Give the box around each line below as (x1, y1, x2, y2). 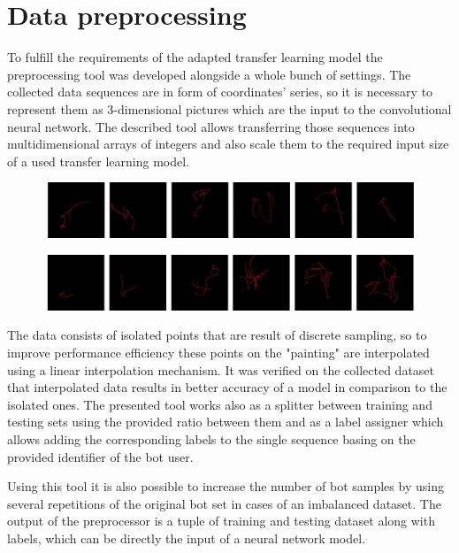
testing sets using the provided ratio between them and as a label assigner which (7, 412, 444, 431)
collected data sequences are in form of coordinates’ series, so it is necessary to (7, 82, 433, 101)
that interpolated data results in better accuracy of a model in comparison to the (7, 378, 448, 396)
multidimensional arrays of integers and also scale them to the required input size (7, 134, 449, 153)
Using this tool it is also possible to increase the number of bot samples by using (7, 477, 444, 495)
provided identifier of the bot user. (7, 447, 194, 465)
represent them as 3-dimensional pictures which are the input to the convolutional (7, 99, 452, 118)
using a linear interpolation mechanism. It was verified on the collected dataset (7, 360, 435, 379)
